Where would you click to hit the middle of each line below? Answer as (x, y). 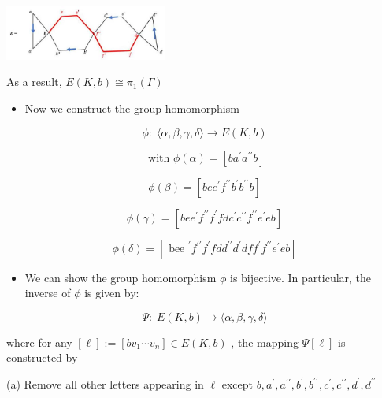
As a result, (34, 82)
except (237, 383)
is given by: (112, 293)
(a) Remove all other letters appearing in (105, 383)
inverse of (48, 293)
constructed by (42, 357)
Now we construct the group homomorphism (132, 108)
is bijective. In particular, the (300, 277)
